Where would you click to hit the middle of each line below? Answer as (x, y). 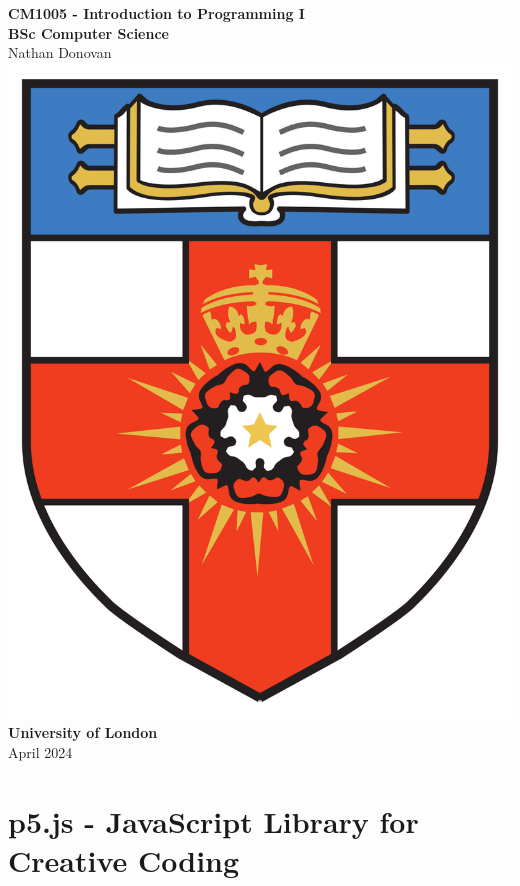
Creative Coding (124, 859)
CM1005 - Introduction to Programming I (156, 13)
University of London (83, 732)
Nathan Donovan (60, 52)
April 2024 (40, 751)
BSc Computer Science (88, 32)
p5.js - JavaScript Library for (213, 820)
